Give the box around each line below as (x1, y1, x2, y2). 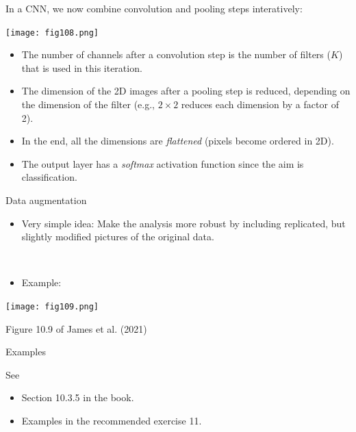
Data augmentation (5, 193, 87, 207)
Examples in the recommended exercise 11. (21, 414, 202, 427)
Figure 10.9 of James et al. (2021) (5, 321, 147, 335)
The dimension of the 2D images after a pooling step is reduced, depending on (21, 84, 351, 98)
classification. (21, 170, 77, 184)
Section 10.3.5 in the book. (21, 390, 134, 405)
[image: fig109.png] (5, 301, 99, 312)
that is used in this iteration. (21, 60, 142, 75)
